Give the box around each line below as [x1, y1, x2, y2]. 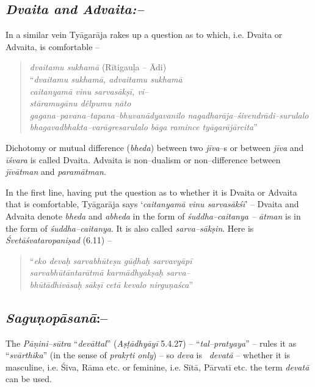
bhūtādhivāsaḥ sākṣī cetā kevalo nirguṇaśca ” [29, 278, 194, 290]
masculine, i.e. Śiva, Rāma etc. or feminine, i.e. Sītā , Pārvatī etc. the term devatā [5, 360, 310, 373]
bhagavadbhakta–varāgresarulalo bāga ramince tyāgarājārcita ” [29, 120, 258, 133]
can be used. [5, 372, 52, 385]
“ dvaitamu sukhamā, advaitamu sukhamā [29, 72, 183, 85]
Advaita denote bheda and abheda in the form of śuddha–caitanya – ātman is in [5, 209, 301, 222]
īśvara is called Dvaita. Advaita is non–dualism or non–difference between [5, 153, 281, 166]
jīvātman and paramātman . [5, 165, 106, 178]
